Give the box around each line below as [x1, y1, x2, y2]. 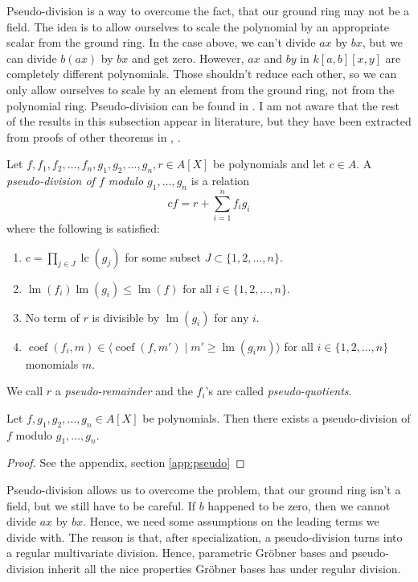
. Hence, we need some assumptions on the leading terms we [83, 513, 379, 530]
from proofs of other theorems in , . [6, 128, 181, 145]
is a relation [191, 172, 250, 189]
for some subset [125, 248, 201, 265]
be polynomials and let [213, 155, 326, 172]
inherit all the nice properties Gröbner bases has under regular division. [47, 560, 401, 576]
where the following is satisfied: [6, 220, 160, 237]
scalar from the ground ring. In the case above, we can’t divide [6, 34, 316, 51]
